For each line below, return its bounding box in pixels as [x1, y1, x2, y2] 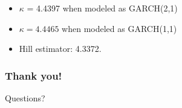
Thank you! [5, 68, 62, 83]
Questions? [5, 92, 45, 104]
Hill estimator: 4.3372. [19, 42, 102, 55]
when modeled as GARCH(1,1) [62, 22, 177, 34]
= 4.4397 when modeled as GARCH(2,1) [27, 2, 178, 14]
